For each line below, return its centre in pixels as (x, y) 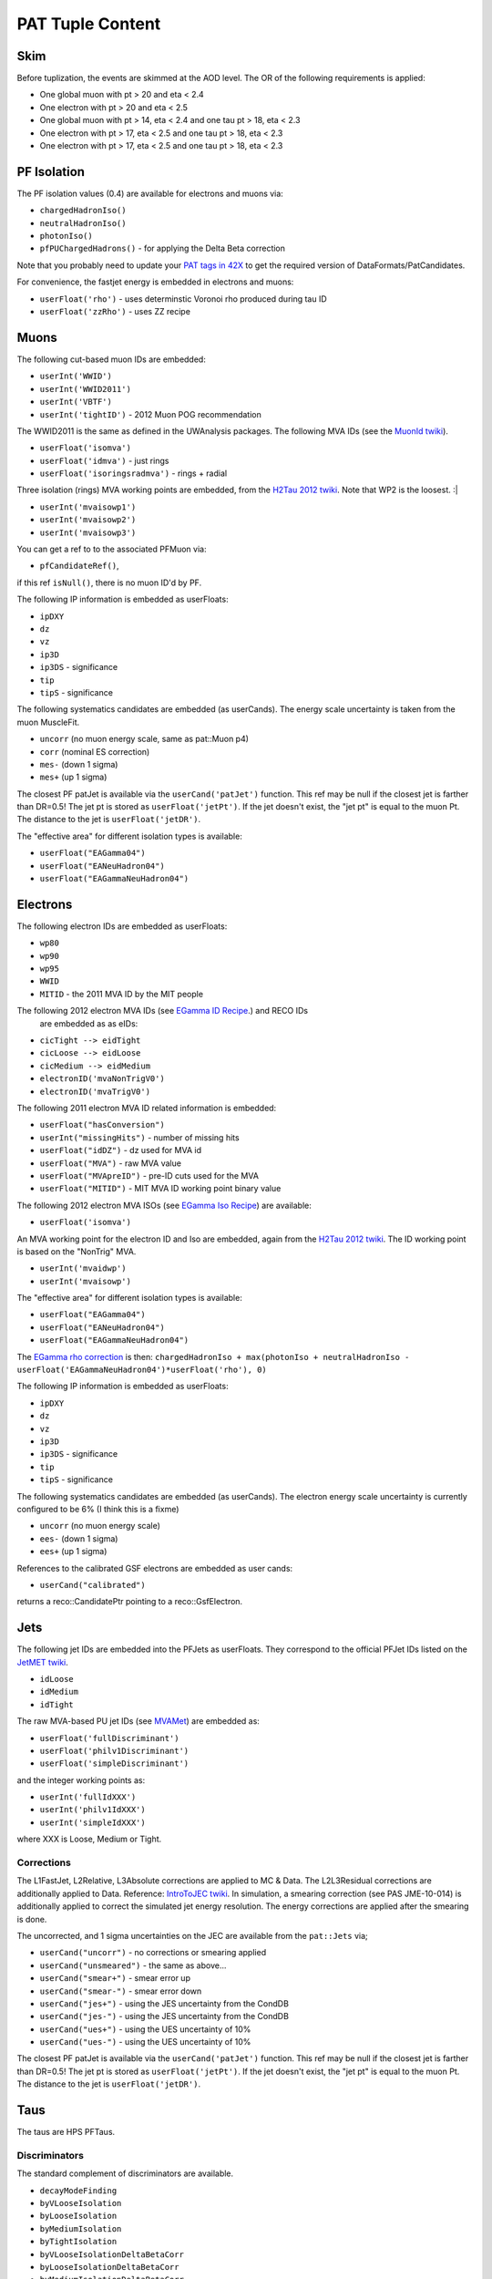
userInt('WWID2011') (86, 389)
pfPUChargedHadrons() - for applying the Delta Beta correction (163, 248)
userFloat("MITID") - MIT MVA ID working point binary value (160, 1189)
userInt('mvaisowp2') (88, 520)
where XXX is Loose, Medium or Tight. (89, 1839)
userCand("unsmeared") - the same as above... (133, 1965)
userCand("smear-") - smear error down (121, 1991)
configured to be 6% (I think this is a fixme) (98, 1509)
